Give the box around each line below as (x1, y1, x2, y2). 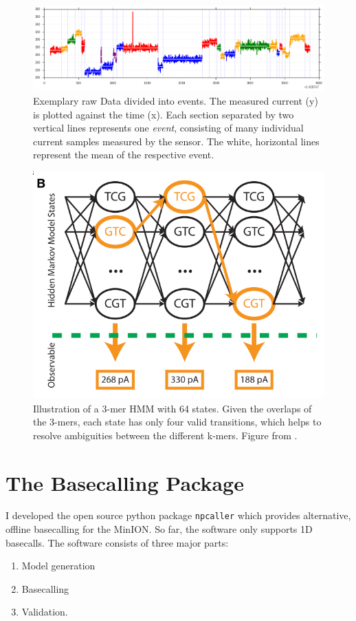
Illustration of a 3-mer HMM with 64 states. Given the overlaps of (33, 401, 312, 415)
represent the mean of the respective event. (33, 147, 214, 162)
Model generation (21, 558, 96, 573)
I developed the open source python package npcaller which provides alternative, (5, 508, 351, 523)
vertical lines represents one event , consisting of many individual (33, 120, 304, 135)
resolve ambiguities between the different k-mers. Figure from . (33, 428, 298, 442)
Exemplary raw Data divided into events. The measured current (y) (33, 94, 318, 108)
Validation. (21, 604, 68, 619)
